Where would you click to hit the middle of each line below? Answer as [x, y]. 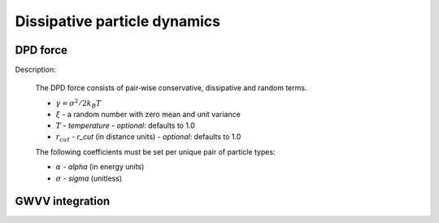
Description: [35, 70]
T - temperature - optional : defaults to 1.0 [125, 125]
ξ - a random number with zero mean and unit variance [148, 114]
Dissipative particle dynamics [118, 21]
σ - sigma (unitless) [89, 178]
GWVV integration [63, 201]
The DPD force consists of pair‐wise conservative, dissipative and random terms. [171, 88]
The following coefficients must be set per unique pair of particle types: [155, 151]
